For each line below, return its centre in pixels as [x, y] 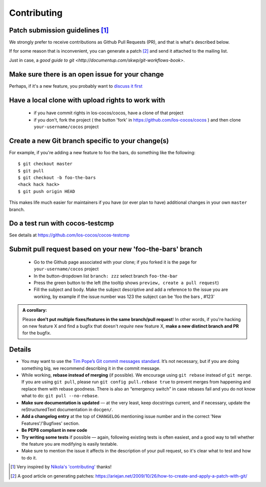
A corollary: [35, 310]
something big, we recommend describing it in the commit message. [91, 368]
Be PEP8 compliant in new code [54, 430]
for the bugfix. [37, 333]
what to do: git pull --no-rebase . [60, 396]
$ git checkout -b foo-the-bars [57, 178]
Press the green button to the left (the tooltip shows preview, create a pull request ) [126, 283]
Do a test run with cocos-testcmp [62, 223]
